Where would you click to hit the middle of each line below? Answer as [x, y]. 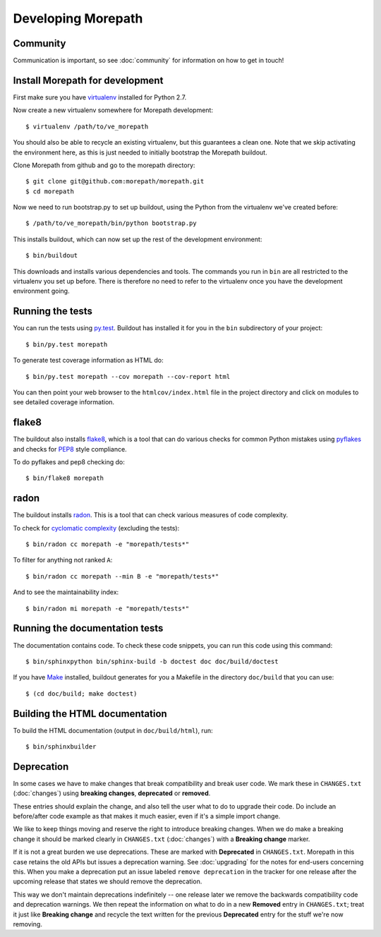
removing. [28, 924]
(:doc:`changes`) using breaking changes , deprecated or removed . [112, 793]
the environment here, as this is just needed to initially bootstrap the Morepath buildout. [140, 152]
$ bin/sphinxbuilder [61, 747]
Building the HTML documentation [90, 714]
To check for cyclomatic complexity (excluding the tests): [96, 528]
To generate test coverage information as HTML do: [88, 361]
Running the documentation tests [88, 628]
